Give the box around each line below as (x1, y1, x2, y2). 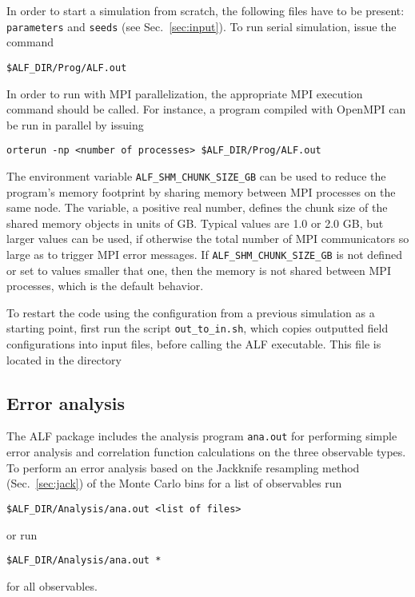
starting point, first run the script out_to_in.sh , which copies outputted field (6, 320, 389, 336)
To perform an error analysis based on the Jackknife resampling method (6, 459, 360, 476)
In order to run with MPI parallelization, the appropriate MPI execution (6, 85, 363, 101)
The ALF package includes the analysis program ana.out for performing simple (6, 428, 397, 444)
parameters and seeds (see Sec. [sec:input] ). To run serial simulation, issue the (6, 18, 397, 34)
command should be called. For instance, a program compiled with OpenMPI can (6, 101, 406, 117)
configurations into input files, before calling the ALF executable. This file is (6, 336, 381, 352)
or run (6, 526, 38, 543)
